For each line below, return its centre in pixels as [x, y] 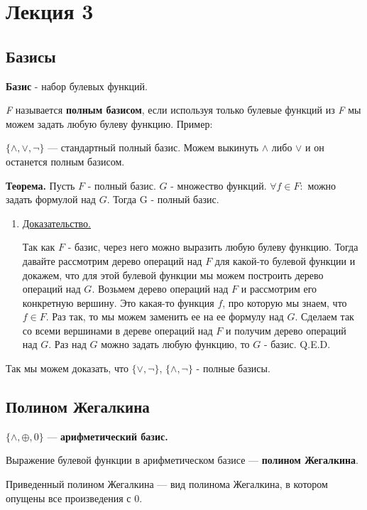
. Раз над [67, 344]
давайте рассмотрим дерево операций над [112, 260]
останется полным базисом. [65, 161]
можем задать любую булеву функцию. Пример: [109, 123]
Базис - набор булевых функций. [77, 86]
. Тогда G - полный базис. [163, 199]
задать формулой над [51, 199]
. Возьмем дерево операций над [160, 289]
